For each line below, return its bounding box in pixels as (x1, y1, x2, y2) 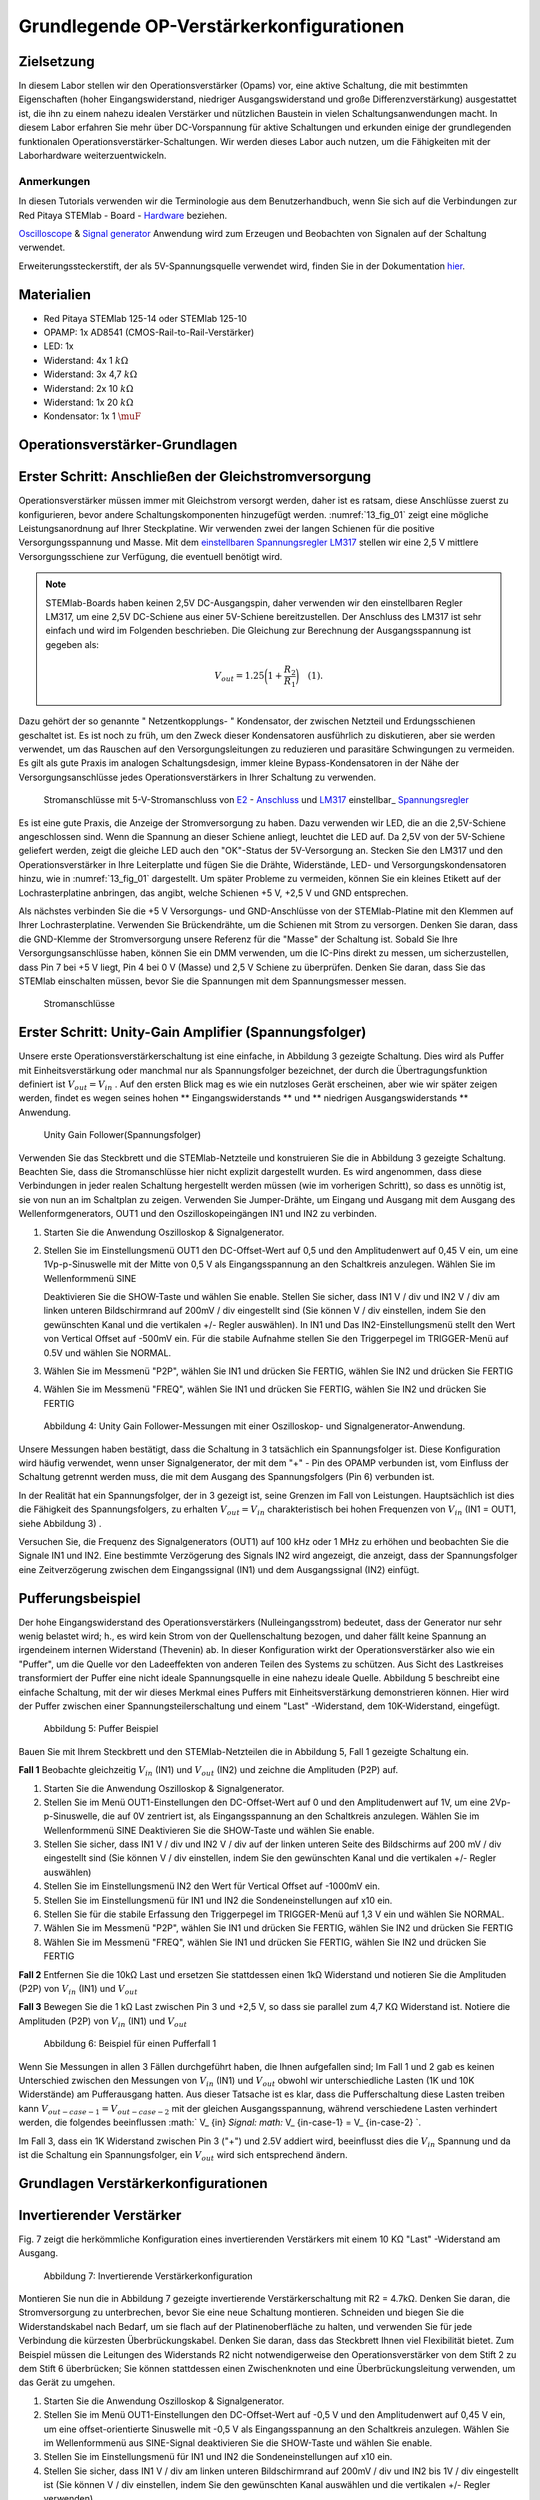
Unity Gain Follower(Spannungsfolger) (43, 1129, 202, 1141)
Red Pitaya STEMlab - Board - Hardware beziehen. (18, 209, 228, 221)
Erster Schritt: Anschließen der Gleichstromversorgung (18, 468, 372, 485)
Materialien (18, 286, 92, 303)
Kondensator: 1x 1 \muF (43, 410, 142, 422)
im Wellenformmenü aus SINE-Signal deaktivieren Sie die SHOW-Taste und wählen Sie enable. (43, 2436, 433, 2449)
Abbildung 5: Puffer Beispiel (43, 1723, 159, 1735)
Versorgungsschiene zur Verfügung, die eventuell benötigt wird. (18, 550, 283, 562)
